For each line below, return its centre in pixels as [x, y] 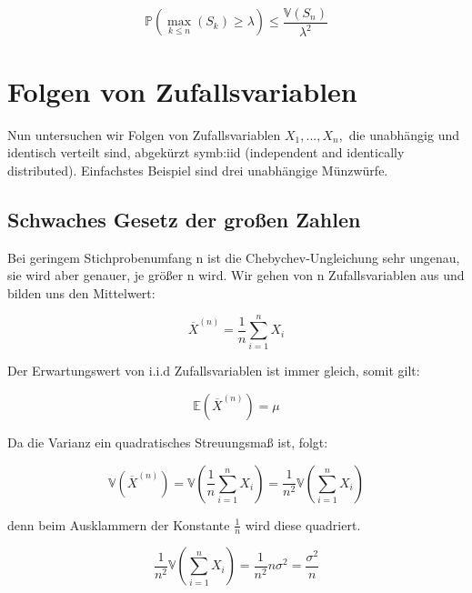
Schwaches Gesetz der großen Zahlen [184, 219]
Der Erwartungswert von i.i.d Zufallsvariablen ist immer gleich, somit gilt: [214, 371]
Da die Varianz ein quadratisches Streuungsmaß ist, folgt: [168, 442]
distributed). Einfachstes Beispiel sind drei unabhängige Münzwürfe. [198, 170]
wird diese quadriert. [303, 524]
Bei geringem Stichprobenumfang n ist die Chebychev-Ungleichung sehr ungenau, [234, 257]
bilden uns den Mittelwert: [81, 292]
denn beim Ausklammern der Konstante [119, 524]
